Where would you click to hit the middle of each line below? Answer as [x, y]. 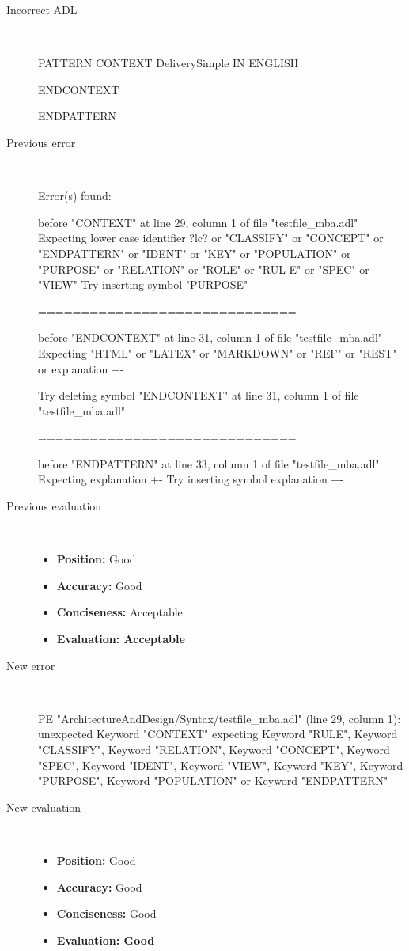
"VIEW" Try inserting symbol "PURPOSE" [143, 284]
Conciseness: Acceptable [119, 612]
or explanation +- [81, 368]
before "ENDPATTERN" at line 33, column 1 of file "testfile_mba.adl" [209, 463]
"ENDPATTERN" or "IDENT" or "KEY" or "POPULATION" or [195, 253]
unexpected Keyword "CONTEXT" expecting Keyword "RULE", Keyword [218, 734]
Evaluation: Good [106, 940]
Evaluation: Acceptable [121, 639]
